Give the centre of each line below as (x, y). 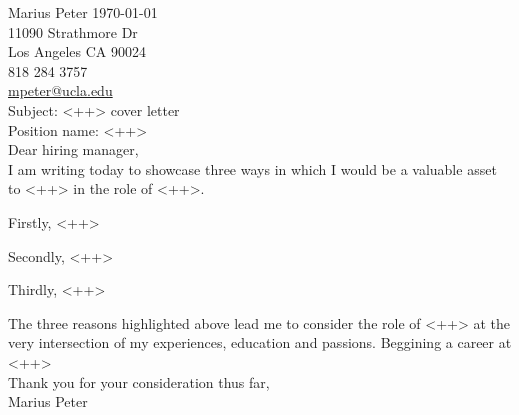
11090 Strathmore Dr (73, 31)
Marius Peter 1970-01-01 (83, 12)
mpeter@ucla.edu (60, 90)
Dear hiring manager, (73, 149)
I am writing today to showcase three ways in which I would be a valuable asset (252, 168)
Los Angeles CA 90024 (77, 51)
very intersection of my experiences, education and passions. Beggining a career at (260, 342)
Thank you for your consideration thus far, (139, 381)
